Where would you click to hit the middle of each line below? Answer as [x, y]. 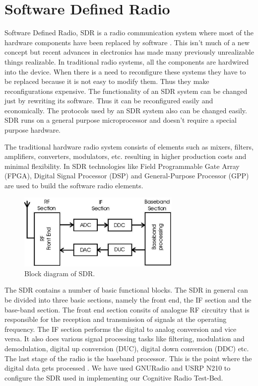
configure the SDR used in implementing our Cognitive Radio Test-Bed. [114, 377]
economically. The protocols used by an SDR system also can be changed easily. [126, 110]
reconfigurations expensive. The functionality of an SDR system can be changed [126, 91]
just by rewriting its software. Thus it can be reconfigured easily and [109, 101]
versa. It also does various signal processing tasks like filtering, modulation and [125, 339]
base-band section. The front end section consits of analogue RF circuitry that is [127, 309]
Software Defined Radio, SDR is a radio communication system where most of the [129, 33]
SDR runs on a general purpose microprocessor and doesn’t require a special [121, 120]
